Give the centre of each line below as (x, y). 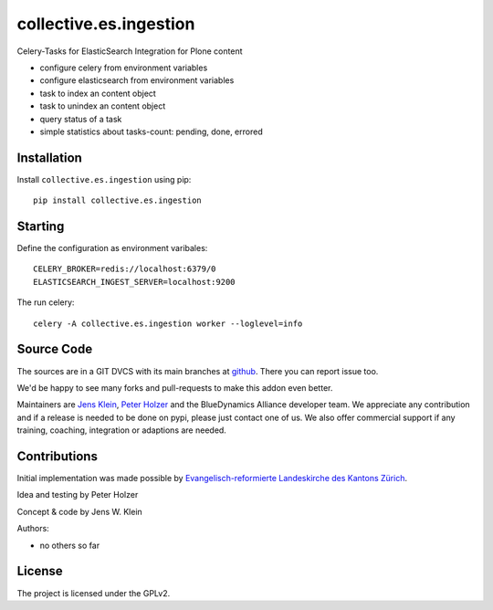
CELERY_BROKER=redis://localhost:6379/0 (125, 269)
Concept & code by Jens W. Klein (80, 511)
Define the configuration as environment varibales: (112, 248)
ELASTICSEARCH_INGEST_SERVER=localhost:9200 (135, 282)
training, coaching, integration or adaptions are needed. (122, 430)
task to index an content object (98, 93)
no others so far (70, 545)
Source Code (55, 349)
